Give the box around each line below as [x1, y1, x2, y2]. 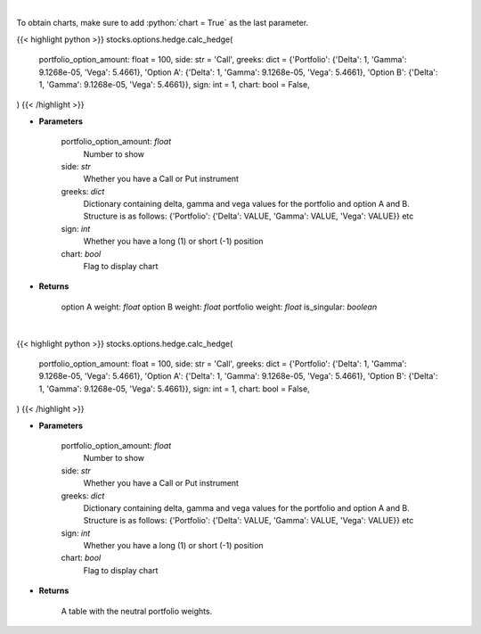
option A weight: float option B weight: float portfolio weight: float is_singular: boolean [61, 301, 378, 312]
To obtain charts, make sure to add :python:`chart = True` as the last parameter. [16, 18, 309, 29]
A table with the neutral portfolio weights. [61, 605, 213, 616]
